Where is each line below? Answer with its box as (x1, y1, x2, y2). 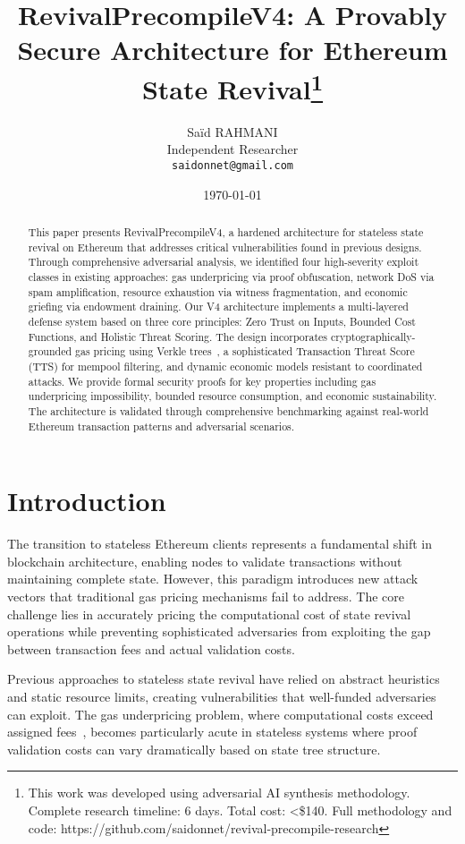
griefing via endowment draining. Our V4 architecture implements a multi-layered (28, 299, 409, 314)
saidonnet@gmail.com (171, 159, 294, 173)
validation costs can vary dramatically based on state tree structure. (7, 739, 381, 758)
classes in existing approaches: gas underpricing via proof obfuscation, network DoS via (28, 269, 435, 285)
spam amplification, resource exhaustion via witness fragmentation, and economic (28, 284, 408, 299)
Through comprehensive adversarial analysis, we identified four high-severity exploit (28, 254, 419, 269)
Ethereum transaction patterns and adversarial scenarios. (28, 418, 295, 433)
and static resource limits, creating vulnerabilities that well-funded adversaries (7, 686, 436, 705)
